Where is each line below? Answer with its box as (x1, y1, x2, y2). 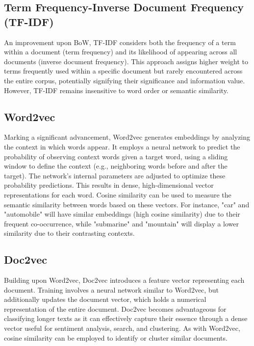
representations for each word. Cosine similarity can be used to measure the (4, 189, 231, 199)
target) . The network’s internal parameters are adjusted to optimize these (4, 170, 226, 180)
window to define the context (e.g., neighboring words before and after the (4, 161, 228, 171)
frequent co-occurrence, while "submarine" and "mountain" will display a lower (4, 218, 239, 228)
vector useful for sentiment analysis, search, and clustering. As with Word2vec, (4, 323, 240, 333)
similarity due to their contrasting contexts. (4, 228, 135, 238)
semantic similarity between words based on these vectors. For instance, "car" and (4, 199, 250, 209)
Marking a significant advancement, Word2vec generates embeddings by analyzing (4, 132, 251, 142)
